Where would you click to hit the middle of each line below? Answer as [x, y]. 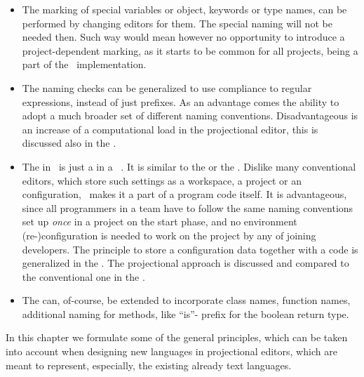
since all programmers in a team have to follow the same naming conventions [188, 207]
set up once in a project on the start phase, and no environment [160, 221]
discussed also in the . [69, 143]
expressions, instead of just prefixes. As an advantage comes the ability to [181, 101]
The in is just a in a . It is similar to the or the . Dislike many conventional [189, 166]
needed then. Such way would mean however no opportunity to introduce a [183, 37]
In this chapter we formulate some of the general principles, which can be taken [177, 337]
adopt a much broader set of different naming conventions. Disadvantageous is [190, 115]
